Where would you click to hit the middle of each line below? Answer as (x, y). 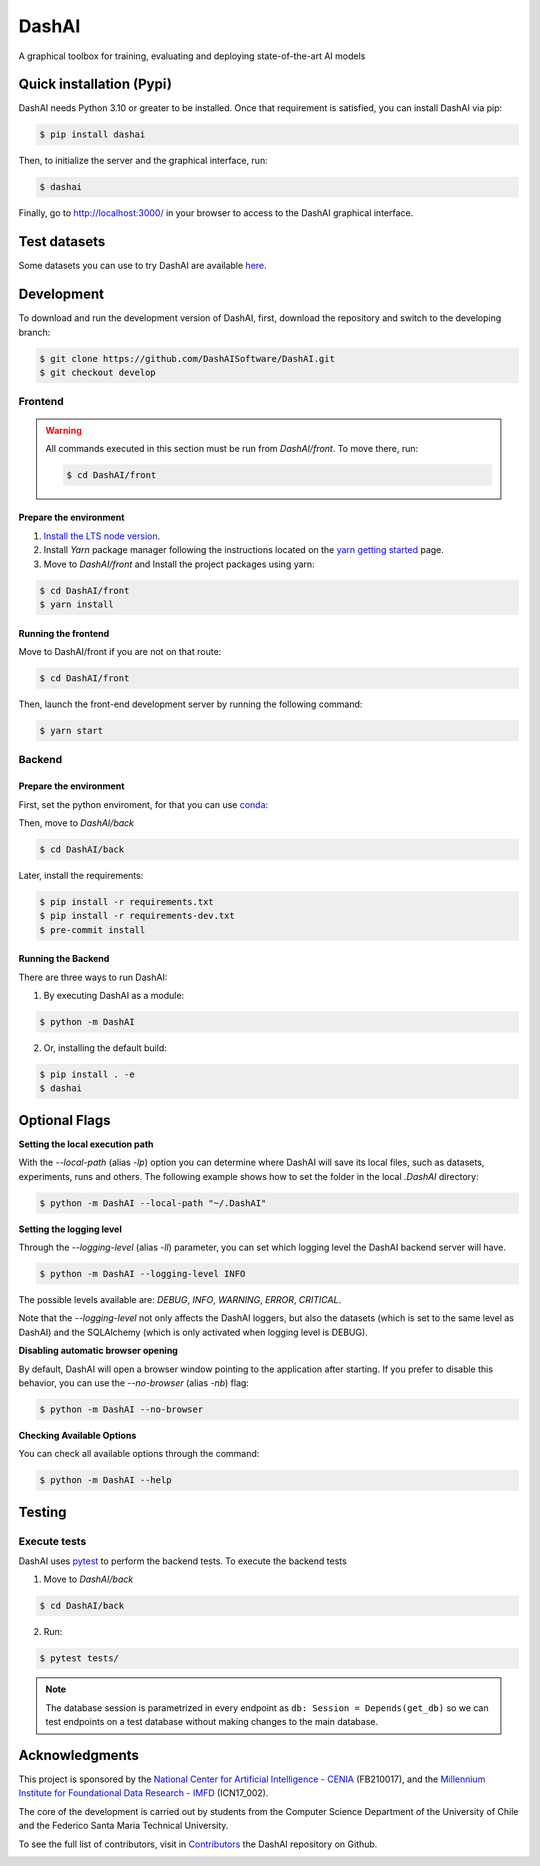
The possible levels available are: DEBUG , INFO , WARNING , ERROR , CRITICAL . (180, 1299)
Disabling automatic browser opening (98, 1351)
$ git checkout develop (98, 372)
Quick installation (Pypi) (95, 84)
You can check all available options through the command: (139, 1454)
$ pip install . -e (87, 1074)
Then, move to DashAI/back (76, 822)
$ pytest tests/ (79, 1658)
